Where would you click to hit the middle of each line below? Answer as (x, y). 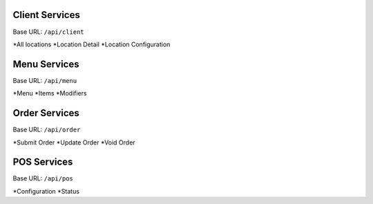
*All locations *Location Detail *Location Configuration (92, 44)
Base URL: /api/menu (45, 80)
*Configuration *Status (46, 191)
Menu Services (46, 64)
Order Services (46, 113)
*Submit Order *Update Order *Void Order (74, 142)
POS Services (43, 162)
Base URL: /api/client (48, 32)
